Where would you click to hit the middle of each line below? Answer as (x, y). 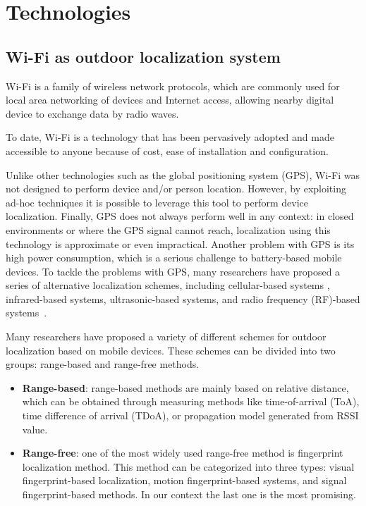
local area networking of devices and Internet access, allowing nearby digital (170, 100)
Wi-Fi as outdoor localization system (143, 56)
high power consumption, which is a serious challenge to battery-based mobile (174, 258)
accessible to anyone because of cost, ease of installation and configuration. (167, 150)
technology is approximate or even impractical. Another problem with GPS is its (180, 243)
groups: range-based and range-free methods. (103, 364)
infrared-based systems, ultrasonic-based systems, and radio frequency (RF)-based (183, 298)
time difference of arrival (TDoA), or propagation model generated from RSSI (190, 415)
